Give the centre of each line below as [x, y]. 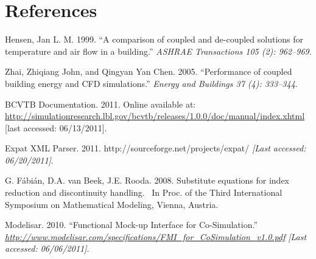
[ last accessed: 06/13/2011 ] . [56, 127]
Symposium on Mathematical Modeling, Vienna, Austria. [112, 204]
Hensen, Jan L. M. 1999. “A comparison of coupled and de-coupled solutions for [154, 39]
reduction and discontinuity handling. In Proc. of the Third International [144, 192]
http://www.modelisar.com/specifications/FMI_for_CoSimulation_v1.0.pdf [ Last [156, 236]
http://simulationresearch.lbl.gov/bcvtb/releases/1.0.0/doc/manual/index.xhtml [155, 116]
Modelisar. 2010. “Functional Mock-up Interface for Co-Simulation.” [131, 225]
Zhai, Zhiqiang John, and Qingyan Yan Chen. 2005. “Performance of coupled [149, 71]
